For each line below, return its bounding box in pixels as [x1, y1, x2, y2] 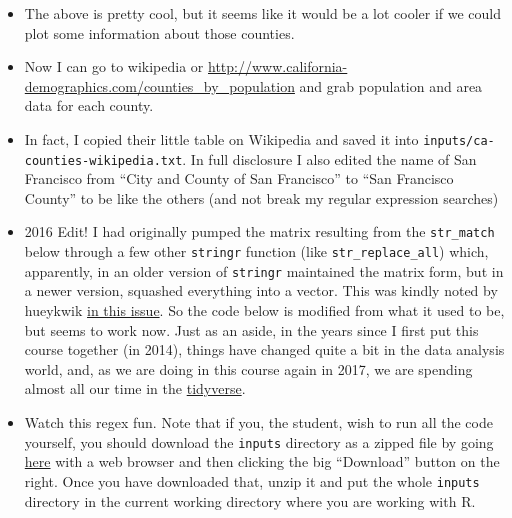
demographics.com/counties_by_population [24, 75, 295, 96]
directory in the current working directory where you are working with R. [24, 490, 476, 511]
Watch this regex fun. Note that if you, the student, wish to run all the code [24, 412, 493, 432]
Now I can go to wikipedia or [24, 56, 204, 77]
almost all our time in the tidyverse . [24, 378, 246, 399]
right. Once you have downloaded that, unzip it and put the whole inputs [24, 470, 480, 491]
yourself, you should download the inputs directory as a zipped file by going [24, 431, 494, 452]
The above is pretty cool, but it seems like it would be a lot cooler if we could [24, 3, 502, 23]
